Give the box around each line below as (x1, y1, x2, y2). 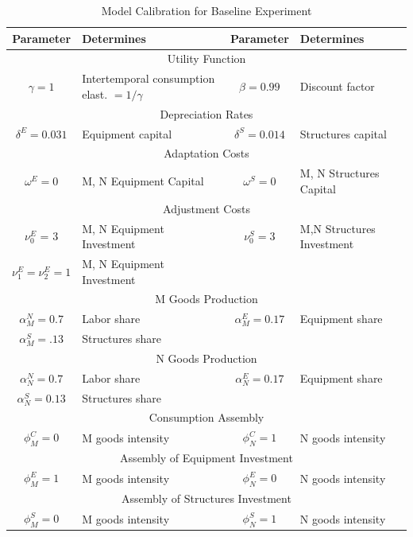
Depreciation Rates (160, 105, 253, 122)
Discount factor (299, 78, 375, 95)
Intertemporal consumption (82, 70, 215, 87)
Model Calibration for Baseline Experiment (101, 2, 312, 18)
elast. (82, 85, 108, 102)
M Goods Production (155, 290, 258, 307)
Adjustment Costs (163, 200, 250, 216)
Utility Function (167, 50, 246, 67)
